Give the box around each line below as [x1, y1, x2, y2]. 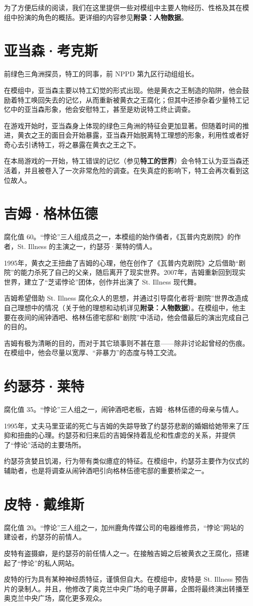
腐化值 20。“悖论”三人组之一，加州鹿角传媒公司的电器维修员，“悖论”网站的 [4, 522, 244, 532]
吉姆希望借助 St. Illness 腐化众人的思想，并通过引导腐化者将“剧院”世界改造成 [4, 293, 249, 303]
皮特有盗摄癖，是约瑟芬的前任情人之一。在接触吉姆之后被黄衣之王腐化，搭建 [4, 548, 249, 558]
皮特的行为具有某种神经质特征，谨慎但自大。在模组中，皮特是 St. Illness [4, 574, 233, 584]
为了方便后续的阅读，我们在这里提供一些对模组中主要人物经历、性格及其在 [4, 2, 242, 12]
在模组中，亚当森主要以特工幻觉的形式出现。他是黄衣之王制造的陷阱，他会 [4, 85, 242, 95]
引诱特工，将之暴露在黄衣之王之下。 [24, 139, 140, 149]
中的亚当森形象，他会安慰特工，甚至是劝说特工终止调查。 [10, 104, 195, 114]
